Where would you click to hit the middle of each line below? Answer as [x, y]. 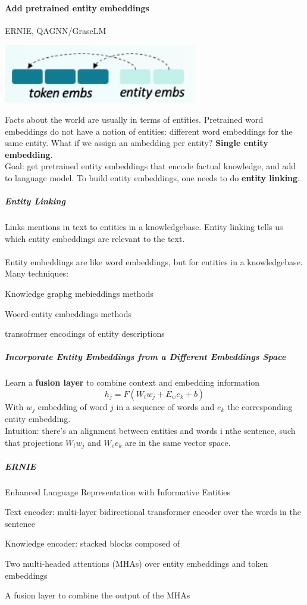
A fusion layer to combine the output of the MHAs [98, 595]
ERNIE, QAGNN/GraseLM [56, 30]
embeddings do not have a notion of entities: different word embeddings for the [149, 131]
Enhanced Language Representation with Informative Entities [118, 491]
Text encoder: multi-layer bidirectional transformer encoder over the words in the [153, 512]
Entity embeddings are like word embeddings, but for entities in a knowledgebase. [154, 261]
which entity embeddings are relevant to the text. [95, 238]
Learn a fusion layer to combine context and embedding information [132, 382]
